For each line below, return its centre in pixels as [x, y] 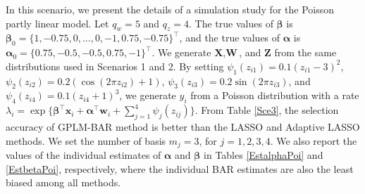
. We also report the [314, 140]
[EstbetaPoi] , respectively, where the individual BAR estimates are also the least [180, 168]
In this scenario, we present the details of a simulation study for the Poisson [170, 9]
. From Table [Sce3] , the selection [267, 110]
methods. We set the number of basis [86, 140]
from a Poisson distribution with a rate [275, 95]
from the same [305, 52]
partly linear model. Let [57, 23]
